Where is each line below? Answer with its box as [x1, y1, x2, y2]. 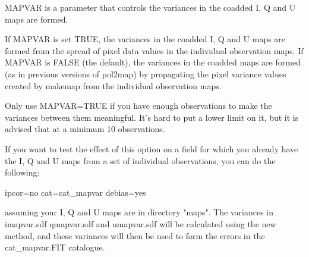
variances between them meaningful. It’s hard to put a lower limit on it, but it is [5, 111, 299, 123]
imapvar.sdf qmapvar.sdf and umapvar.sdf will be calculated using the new [5, 217, 276, 230]
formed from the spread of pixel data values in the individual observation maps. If [5, 44, 304, 57]
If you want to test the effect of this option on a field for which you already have [5, 142, 298, 155]
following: [5, 166, 40, 178]
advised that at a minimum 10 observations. [5, 123, 165, 135]
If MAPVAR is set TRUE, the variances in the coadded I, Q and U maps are [5, 33, 286, 45]
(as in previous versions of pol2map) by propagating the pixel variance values [5, 67, 286, 80]
